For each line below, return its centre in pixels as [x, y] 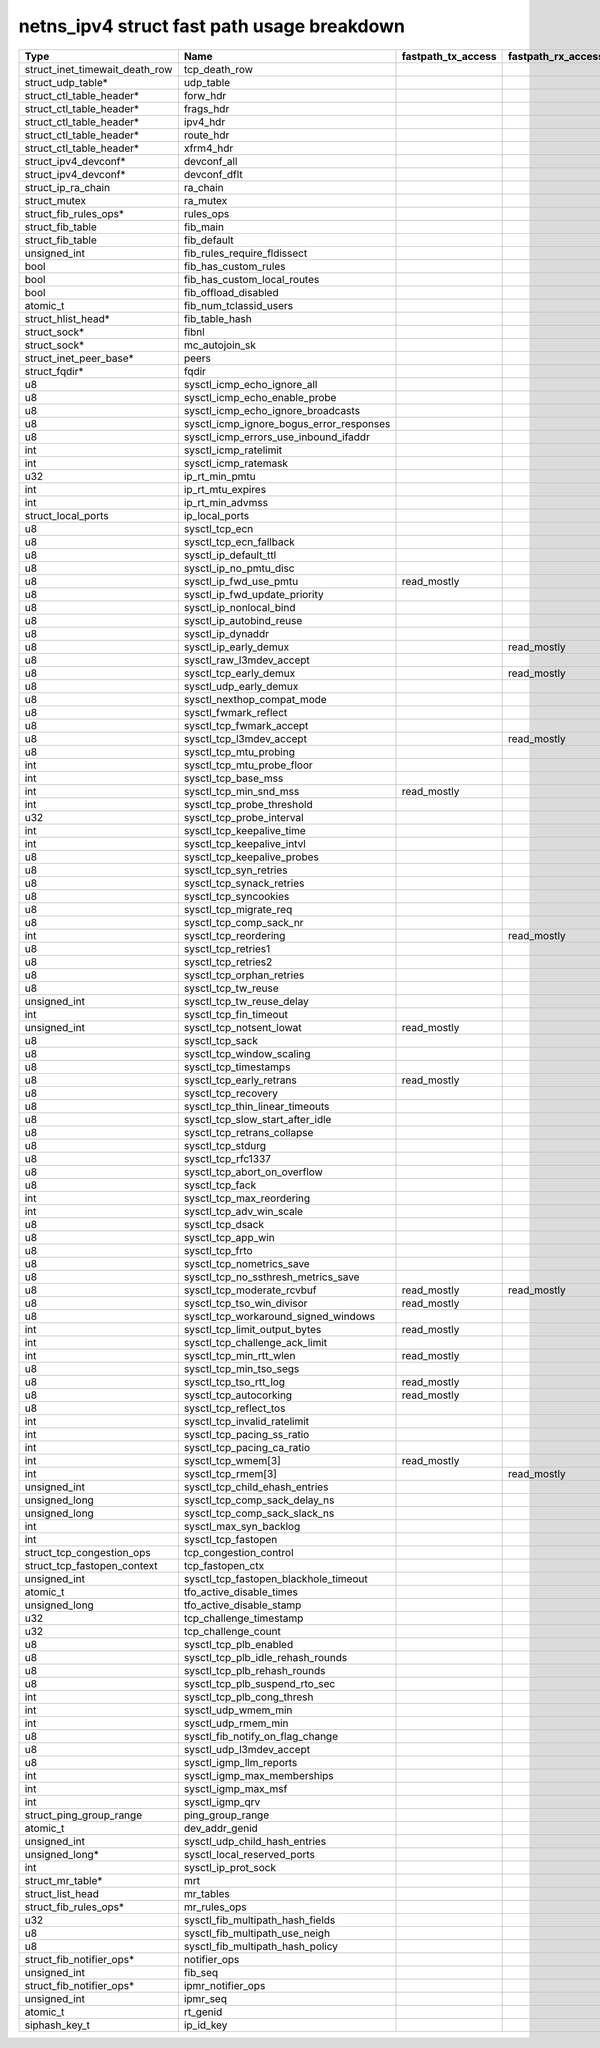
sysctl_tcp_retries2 [228, 962]
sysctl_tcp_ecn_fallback [239, 542]
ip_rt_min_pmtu [219, 476]
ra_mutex [205, 200]
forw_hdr [205, 95]
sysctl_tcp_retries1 [227, 948]
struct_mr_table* [63, 1880]
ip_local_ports [216, 515]
